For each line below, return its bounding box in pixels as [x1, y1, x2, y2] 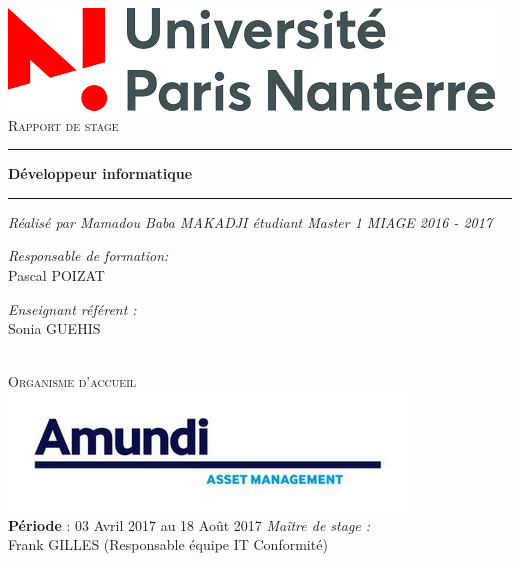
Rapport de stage [8, 114, 119, 135]
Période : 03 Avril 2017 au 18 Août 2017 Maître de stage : [8, 514, 371, 535]
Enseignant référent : [8, 298, 137, 319]
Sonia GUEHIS [8, 318, 101, 339]
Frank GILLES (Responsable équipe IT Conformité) [8, 534, 328, 555]
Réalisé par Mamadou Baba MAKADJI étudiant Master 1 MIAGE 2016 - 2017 [8, 211, 493, 232]
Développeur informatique [8, 163, 193, 184]
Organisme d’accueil [8, 371, 136, 392]
